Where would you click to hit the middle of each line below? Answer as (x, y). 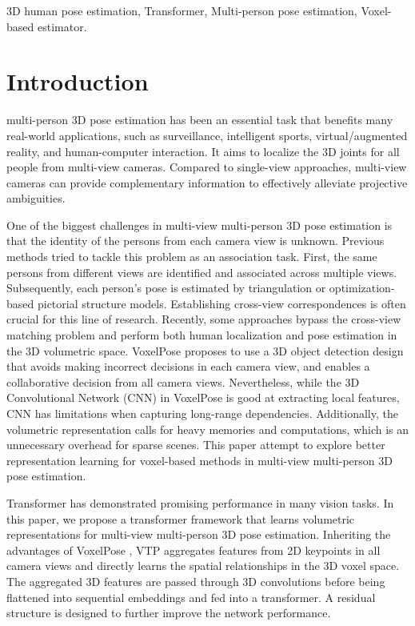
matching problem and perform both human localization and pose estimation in (202, 335)
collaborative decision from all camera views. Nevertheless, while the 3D (183, 381)
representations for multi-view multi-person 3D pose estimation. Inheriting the (199, 534)
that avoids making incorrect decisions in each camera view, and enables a (188, 366)
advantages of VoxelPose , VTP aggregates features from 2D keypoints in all (194, 550)
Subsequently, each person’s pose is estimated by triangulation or (166, 288)
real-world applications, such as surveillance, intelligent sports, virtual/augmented (207, 135)
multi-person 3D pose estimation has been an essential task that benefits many (200, 120)
